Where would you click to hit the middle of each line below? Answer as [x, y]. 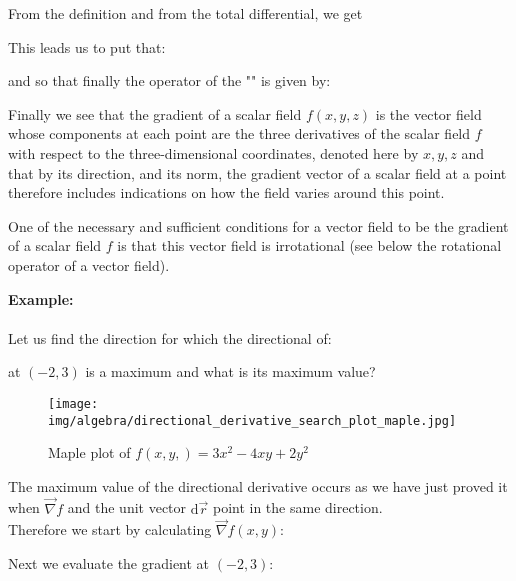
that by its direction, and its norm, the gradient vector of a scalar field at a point [257, 172]
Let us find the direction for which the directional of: [170, 337]
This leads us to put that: [87, 46]
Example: [41, 298]
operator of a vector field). [89, 264]
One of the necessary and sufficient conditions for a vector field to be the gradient [258, 225]
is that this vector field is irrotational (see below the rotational [309, 245]
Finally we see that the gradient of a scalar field [155, 113]
